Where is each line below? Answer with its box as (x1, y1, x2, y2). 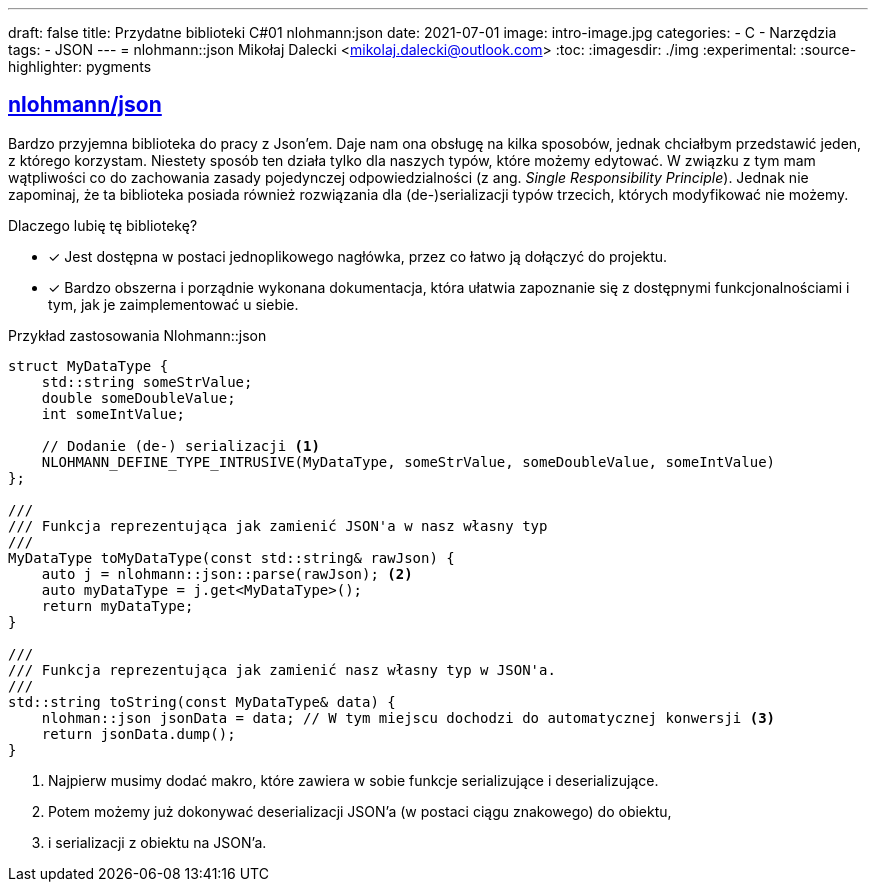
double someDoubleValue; (41, 389, 236, 406)
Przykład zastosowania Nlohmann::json (8, 326, 267, 344)
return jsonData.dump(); (41, 725, 236, 742)
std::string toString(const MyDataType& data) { (8, 693, 396, 710)
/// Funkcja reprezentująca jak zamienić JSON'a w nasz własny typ (8, 517, 548, 534)
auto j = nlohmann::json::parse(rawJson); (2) (41, 565, 413, 582)
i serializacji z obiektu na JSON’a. (48, 833, 267, 851)
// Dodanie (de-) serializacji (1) (41, 437, 320, 454)
